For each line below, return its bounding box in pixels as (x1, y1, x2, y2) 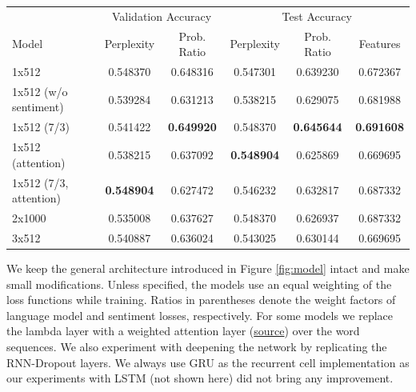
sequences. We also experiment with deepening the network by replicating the (6, 338, 387, 354)
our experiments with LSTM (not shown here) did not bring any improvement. (6, 370, 394, 386)
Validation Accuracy (111, 7, 212, 24)
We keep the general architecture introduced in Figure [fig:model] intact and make (6, 259, 410, 276)
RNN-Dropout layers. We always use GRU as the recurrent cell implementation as (6, 354, 410, 370)
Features (358, 35, 401, 52)
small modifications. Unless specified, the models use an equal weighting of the (6, 275, 392, 292)
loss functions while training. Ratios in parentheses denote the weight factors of (6, 291, 396, 308)
